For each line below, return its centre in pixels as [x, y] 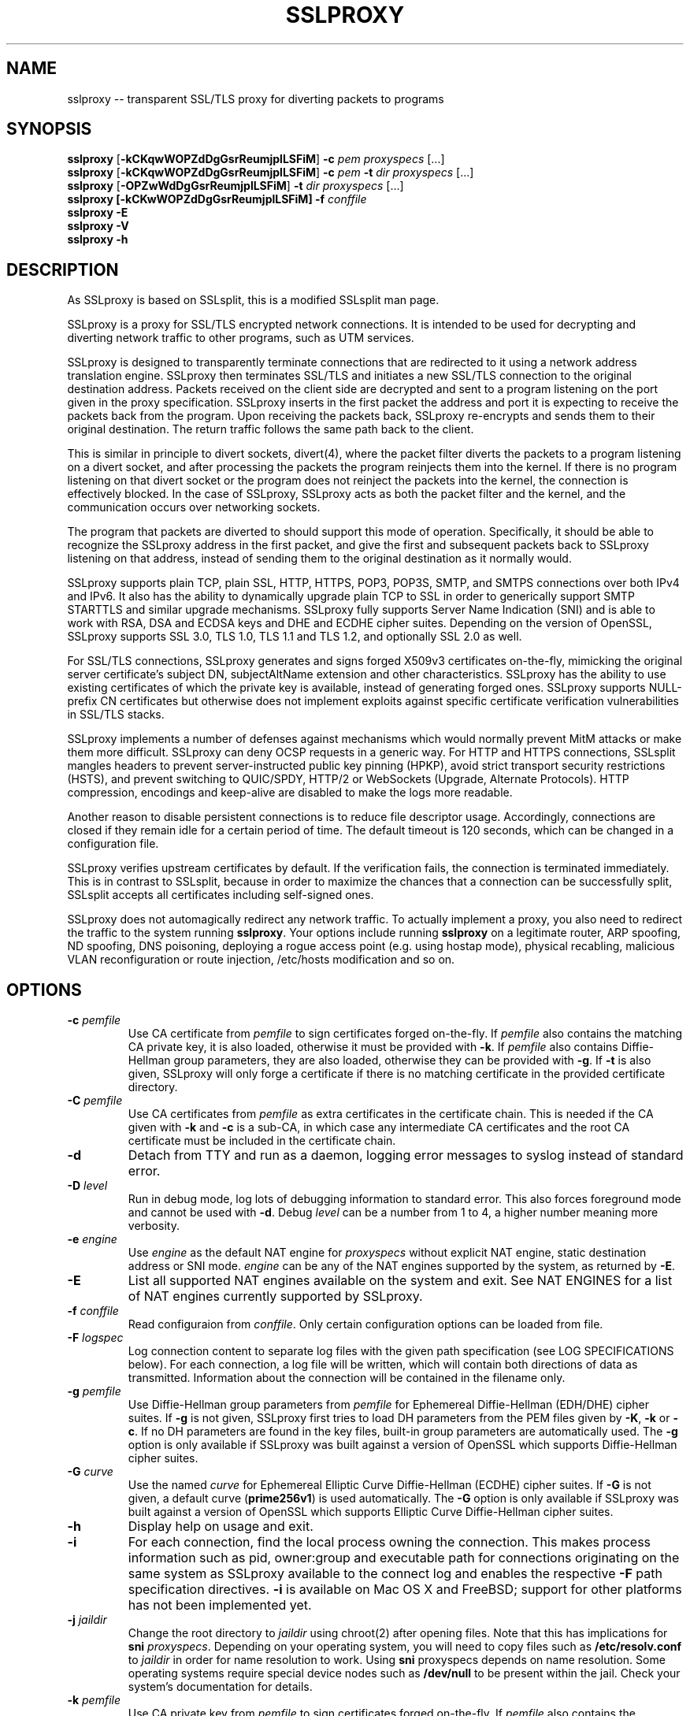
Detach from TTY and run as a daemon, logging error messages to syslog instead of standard [406, 1155]
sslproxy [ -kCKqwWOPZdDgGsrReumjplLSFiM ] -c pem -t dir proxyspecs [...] [271, 173]
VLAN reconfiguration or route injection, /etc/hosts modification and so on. [261, 960]
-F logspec [95, 1338]
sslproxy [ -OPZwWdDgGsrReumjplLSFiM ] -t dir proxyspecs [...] [236, 186]
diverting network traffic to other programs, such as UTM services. [241, 338]
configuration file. [113, 844]
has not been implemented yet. [220, 1605]
